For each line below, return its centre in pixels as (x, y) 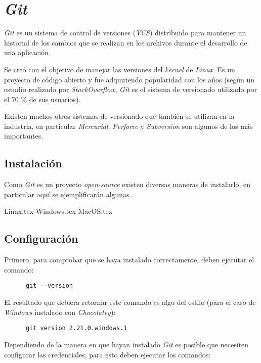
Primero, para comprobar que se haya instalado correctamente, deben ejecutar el (129, 260)
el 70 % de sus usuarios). (42, 99)
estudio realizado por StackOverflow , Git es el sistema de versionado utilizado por (130, 89)
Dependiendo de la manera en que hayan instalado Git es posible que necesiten (126, 344)
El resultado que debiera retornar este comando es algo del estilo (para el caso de (130, 302)
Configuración (41, 238)
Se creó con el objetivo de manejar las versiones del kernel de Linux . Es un (120, 69)
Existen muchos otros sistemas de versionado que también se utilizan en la (119, 116)
